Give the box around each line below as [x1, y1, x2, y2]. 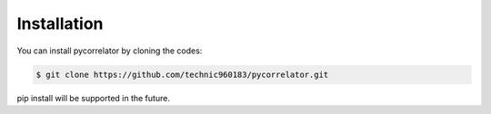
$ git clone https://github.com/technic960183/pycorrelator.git [35, 69, 329, 80]
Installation [16, 14, 104, 33]
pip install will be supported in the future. [16, 92, 170, 103]
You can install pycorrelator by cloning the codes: [16, 45, 203, 56]
